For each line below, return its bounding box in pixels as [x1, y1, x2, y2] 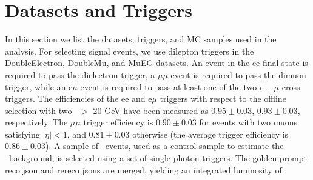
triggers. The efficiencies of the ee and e [5, 92, 152, 105]
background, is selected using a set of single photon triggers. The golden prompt [8, 152, 308, 164]
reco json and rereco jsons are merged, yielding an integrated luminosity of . [5, 163, 288, 176]
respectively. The [5, 116, 68, 128]
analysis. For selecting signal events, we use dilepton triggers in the [5, 44, 254, 57]
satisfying [5, 127, 40, 140]
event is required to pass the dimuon [170, 68, 306, 81]
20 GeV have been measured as [93, 104, 209, 116]
